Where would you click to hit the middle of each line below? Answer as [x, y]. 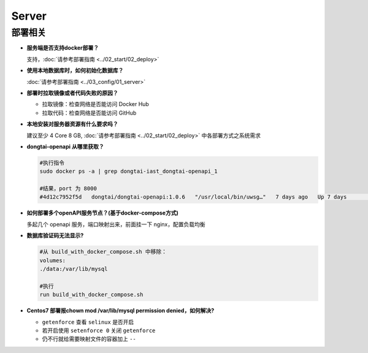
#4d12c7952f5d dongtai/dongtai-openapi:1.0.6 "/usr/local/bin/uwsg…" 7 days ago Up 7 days [193, 197]
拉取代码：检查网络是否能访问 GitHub [89, 113]
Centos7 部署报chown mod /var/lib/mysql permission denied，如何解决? [121, 311]
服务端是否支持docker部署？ [63, 48]
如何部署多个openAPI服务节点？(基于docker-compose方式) [103, 213]
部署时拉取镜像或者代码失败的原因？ [72, 93]
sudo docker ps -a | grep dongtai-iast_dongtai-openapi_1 [128, 171]
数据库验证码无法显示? [55, 235]
